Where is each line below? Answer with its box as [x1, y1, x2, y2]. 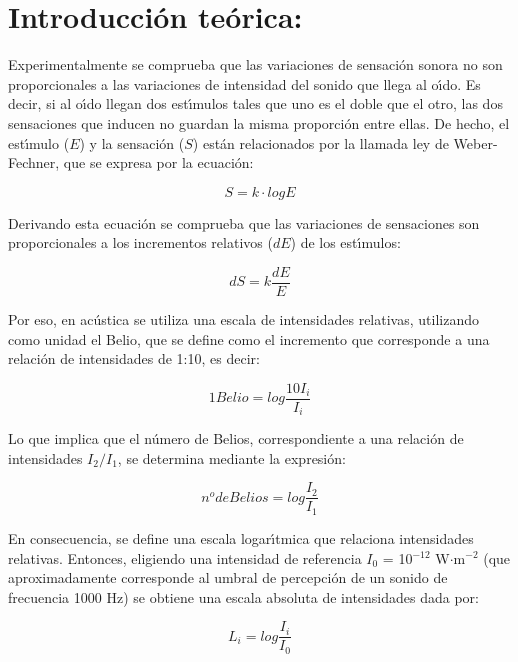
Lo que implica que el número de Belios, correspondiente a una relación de [8, 428, 464, 449]
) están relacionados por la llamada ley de [192, 132, 449, 153]
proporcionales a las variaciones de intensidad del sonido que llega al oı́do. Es [8, 73, 481, 94]
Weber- [453, 132, 498, 153]
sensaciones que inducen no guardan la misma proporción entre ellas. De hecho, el [8, 112, 510, 133]
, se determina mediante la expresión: [117, 447, 346, 468]
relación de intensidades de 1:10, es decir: [8, 348, 260, 369]
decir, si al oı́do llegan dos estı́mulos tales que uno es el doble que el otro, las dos [8, 93, 503, 114]
